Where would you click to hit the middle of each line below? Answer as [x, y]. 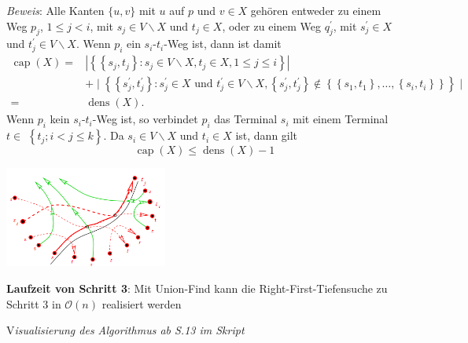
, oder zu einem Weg [272, 26]
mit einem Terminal [341, 119]
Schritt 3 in [34, 303]
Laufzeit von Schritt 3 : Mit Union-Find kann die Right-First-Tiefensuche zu [197, 288]
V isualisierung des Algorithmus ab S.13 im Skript [125, 330]
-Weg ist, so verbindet [145, 119]
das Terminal [246, 119]
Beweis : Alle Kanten [55, 10]
